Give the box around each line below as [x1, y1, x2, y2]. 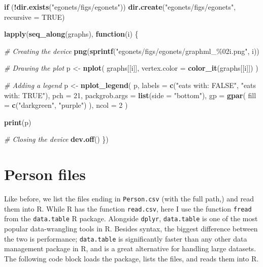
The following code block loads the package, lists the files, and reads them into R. [4, 253, 259, 263]
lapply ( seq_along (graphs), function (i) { [4, 28, 139, 39]
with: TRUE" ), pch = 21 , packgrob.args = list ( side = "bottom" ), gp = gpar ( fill [4, 90, 256, 100]
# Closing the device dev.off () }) [4, 134, 109, 144]
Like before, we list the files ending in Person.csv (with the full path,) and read [4, 193, 254, 204]
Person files [4, 164, 86, 185]
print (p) [4, 116, 31, 127]
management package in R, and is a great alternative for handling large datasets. [4, 243, 256, 254]
